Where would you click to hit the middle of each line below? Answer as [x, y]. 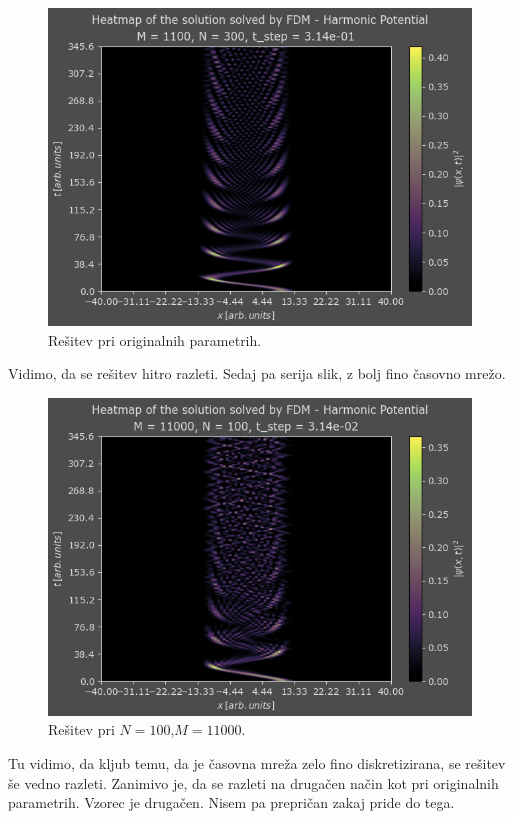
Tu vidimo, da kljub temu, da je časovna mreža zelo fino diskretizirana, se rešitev [257, 762]
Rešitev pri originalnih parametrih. [155, 339]
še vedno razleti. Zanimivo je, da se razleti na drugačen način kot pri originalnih [253, 782]
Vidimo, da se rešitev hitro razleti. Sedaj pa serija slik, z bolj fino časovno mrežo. [257, 373]
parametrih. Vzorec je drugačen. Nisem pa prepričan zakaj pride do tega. [231, 802]
